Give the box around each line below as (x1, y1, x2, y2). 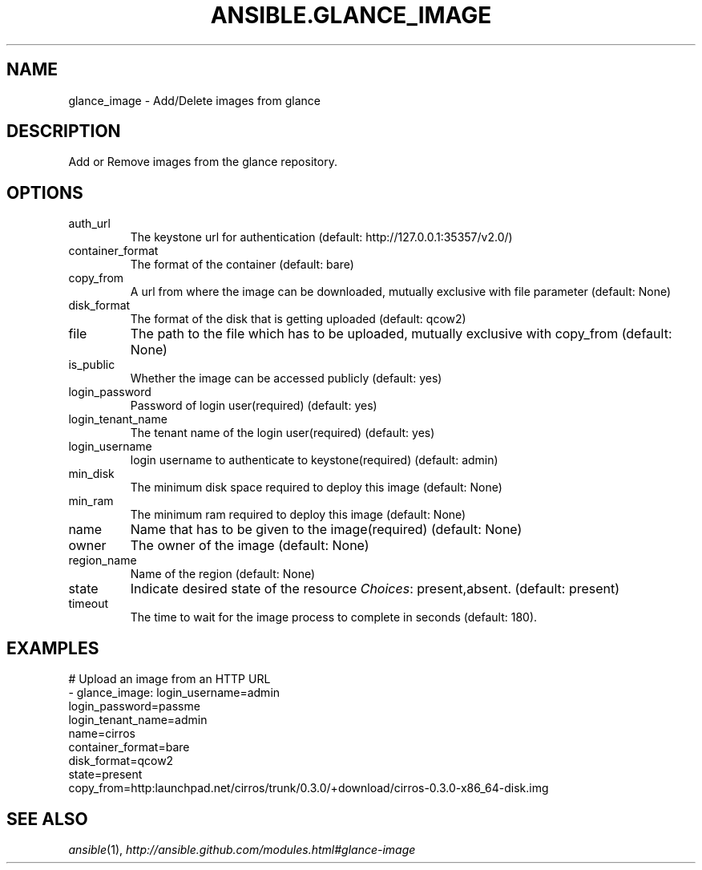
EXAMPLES (6, 637, 99, 658)
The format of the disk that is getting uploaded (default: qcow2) (130, 312, 466, 326)
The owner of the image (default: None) (130, 537, 369, 554)
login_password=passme (68, 699, 200, 714)
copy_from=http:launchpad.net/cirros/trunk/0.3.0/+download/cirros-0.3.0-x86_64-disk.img (68, 781, 549, 795)
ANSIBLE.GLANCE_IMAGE (210, 2, 492, 29)
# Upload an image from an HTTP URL (68, 672, 271, 686)
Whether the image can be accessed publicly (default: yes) (130, 371, 442, 386)
